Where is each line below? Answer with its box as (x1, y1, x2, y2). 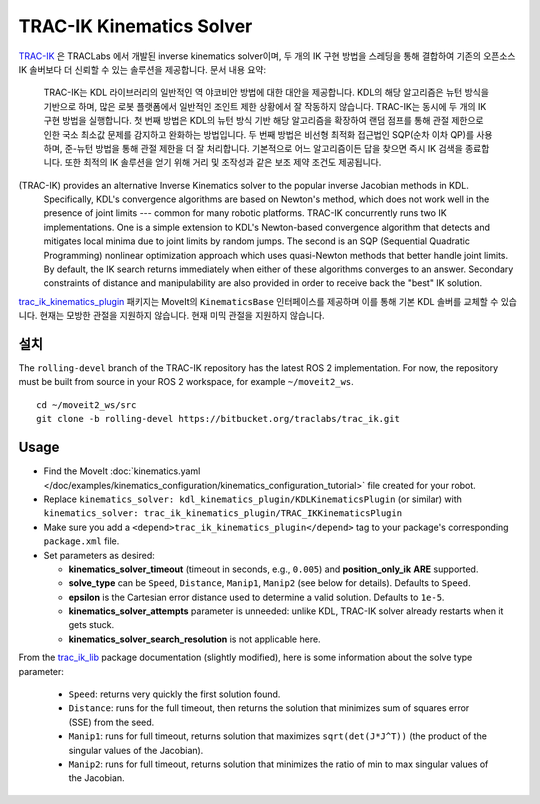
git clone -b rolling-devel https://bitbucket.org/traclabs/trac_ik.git (36, 413, 400, 425)
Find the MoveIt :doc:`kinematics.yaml (43, 465, 201, 477)
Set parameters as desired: (43, 549, 155, 561)
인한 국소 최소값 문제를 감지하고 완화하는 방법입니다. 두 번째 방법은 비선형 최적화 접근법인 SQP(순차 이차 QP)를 (43, 128, 475, 140)
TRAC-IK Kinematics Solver (18, 15, 253, 37)
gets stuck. (68, 619, 115, 631)
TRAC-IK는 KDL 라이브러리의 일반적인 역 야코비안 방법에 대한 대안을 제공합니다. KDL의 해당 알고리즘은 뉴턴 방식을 (43, 86, 490, 99)
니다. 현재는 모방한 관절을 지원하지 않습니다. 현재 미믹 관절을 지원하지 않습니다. (18, 310, 325, 322)
